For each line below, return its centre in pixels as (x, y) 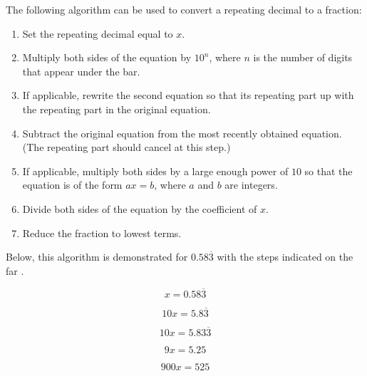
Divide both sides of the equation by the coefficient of (140, 208)
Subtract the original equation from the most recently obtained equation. (182, 133)
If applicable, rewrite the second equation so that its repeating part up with (188, 95)
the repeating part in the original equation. (117, 109)
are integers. (251, 185)
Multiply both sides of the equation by (107, 57)
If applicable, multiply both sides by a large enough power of (155, 171)
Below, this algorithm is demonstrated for (97, 257)
